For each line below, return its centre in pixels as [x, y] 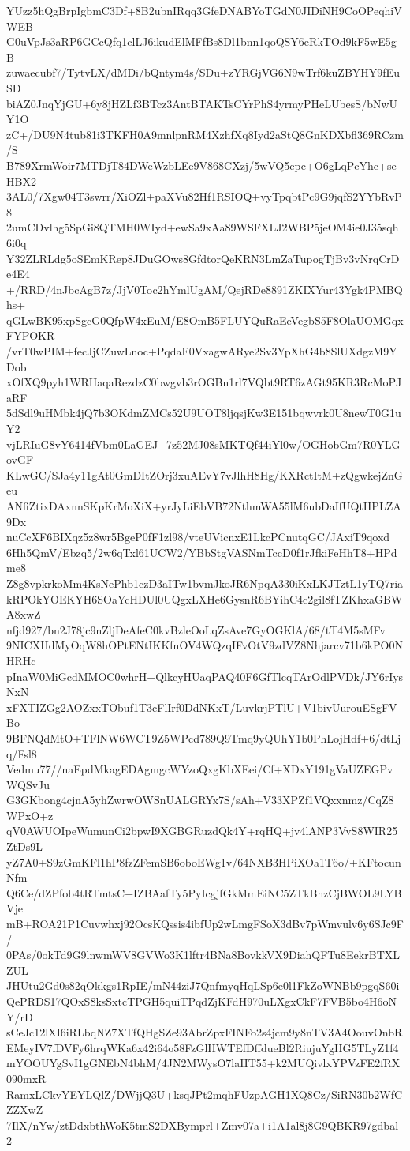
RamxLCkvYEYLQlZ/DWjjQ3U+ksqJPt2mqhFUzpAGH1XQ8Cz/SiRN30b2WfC [205, 1094]
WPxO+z [30, 815]
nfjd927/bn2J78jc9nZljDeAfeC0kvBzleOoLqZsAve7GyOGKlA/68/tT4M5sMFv [196, 629]
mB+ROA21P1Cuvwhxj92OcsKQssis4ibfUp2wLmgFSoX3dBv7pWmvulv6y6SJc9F [205, 924]
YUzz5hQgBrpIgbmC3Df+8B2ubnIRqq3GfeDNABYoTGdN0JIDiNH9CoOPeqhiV [204, 10]
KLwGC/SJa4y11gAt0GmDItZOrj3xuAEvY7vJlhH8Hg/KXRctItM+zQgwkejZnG [205, 474]
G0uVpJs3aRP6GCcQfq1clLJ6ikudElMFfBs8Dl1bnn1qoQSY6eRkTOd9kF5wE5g [201, 41]
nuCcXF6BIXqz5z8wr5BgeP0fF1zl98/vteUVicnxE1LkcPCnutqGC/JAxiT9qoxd [198, 537]
